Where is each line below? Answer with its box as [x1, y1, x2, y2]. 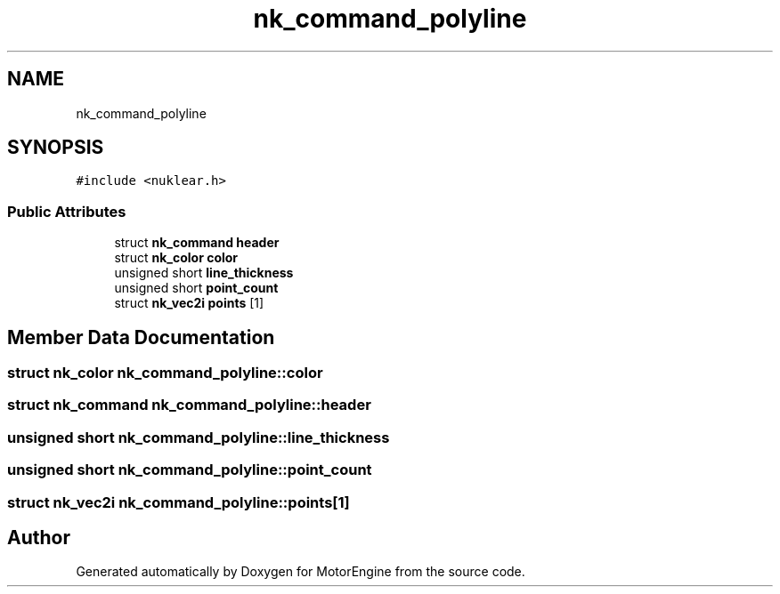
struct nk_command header [114, 235, 280, 251]
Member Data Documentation [7, 325, 275, 349]
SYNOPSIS [7, 136, 104, 159]
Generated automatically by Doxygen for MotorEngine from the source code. [76, 564, 525, 580]
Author [7, 526, 70, 549]
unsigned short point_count [114, 280, 279, 296]
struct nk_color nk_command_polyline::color [7, 364, 323, 382]
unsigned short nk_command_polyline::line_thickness [7, 428, 390, 446]
